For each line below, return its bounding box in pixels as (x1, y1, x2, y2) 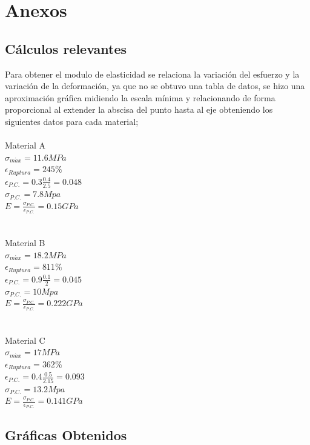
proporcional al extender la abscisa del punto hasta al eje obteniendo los (5, 103, 273, 116)
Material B (5, 236, 45, 249)
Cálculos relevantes (5, 39, 127, 58)
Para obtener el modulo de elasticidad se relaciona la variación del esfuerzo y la (5, 67, 300, 80)
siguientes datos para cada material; (5, 115, 139, 127)
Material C (5, 333, 45, 346)
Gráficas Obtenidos (5, 425, 127, 444)
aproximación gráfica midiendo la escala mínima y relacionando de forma (5, 91, 275, 104)
